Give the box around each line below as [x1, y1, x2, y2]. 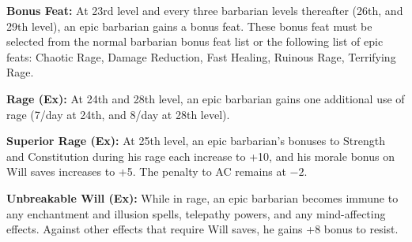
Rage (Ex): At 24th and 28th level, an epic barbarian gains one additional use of [6, 90, 405, 106]
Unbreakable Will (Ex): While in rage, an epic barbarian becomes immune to [6, 189, 399, 206]
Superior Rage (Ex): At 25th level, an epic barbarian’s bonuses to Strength [6, 132, 385, 149]
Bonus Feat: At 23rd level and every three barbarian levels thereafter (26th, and [6, 2, 403, 18]
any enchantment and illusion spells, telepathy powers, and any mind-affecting [6, 205, 386, 222]
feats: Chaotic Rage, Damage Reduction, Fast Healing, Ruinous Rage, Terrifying [6, 48, 396, 65]
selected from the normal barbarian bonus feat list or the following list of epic [6, 33, 384, 50]
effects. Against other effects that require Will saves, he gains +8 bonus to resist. [6, 221, 399, 237]
